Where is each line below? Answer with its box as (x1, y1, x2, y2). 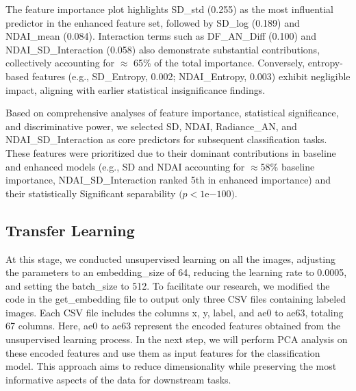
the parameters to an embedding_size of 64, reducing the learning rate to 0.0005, (5, 265, 347, 279)
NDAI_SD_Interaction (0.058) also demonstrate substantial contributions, (5, 42, 320, 56)
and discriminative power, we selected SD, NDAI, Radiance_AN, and (5, 118, 297, 133)
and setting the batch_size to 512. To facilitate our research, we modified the (5, 278, 330, 292)
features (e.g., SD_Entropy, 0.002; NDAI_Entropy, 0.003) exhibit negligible (31, 68, 351, 83)
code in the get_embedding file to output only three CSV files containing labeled (5, 292, 346, 306)
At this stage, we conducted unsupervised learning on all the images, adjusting (5, 251, 335, 266)
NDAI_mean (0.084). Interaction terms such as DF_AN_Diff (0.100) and (5, 29, 317, 43)
